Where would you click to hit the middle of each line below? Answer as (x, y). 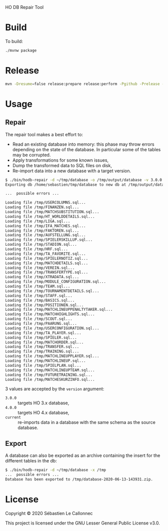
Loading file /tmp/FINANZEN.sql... (42, 207)
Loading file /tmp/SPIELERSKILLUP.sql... (49, 240)
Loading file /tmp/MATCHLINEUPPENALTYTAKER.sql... (59, 310)
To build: (14, 41)
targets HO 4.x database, (43, 413)
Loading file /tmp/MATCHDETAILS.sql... (47, 263)
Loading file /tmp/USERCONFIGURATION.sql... (52, 328)
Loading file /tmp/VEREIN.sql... (40, 268)
